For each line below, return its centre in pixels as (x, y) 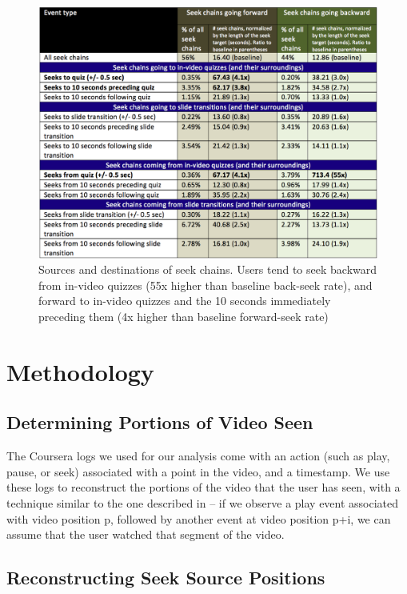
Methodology (80, 371)
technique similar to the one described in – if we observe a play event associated (203, 503)
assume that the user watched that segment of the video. (146, 534)
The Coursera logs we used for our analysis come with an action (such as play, (198, 456)
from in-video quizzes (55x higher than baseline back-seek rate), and (205, 285)
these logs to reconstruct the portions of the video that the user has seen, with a (203, 487)
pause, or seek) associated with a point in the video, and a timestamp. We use (198, 471)
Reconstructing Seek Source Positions (166, 578)
